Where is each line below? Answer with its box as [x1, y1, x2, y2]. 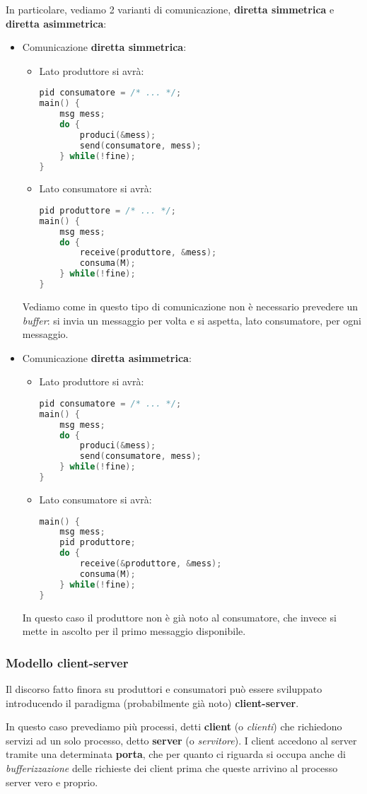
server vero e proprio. [6, 774, 98, 789]
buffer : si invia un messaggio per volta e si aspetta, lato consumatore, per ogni [22, 313, 361, 327]
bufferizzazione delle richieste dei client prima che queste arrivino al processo [6, 760, 338, 775]
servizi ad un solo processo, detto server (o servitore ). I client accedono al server [6, 732, 357, 747]
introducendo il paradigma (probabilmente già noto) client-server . [6, 695, 299, 710]
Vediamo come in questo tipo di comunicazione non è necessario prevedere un [22, 298, 359, 313]
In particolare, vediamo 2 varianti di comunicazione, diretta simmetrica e [6, 2, 334, 16]
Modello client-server [6, 653, 129, 671]
